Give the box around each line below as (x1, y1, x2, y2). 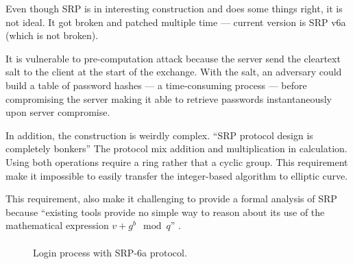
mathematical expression (5, 218, 109, 232)
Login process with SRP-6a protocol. (33, 245, 187, 259)
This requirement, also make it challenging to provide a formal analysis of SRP (5, 191, 337, 206)
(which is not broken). (5, 28, 99, 43)
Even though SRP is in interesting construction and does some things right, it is (5, 1, 343, 15)
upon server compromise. (5, 105, 110, 119)
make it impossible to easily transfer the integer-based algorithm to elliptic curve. (5, 168, 348, 182)
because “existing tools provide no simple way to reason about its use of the (5, 204, 325, 219)
